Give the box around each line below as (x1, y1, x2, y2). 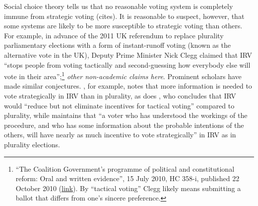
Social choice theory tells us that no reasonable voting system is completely (4, 1, 233, 11)
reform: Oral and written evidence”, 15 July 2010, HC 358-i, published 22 (15, 173, 240, 184)
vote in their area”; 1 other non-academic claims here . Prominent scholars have (4, 70, 242, 81)
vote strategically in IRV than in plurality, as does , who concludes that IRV (4, 91, 236, 101)
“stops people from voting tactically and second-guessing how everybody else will (4, 59, 251, 70)
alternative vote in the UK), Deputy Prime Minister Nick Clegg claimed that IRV (4, 49, 253, 60)
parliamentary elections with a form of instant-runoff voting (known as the (4, 40, 231, 50)
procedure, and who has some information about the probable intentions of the (4, 119, 244, 130)
